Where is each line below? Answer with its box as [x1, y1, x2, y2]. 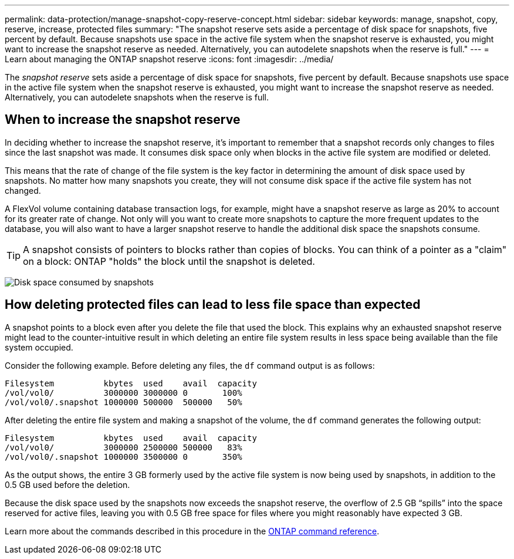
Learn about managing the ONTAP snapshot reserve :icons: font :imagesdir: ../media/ [5, 54, 334, 64]
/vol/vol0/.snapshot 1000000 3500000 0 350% [5, 452, 242, 462]
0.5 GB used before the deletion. [5, 479, 130, 490]
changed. [5, 185, 41, 196]
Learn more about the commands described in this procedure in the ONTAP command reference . [5, 526, 380, 536]
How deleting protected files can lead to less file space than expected [5, 297, 421, 312]
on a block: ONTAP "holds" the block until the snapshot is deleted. [23, 255, 315, 267]
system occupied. [5, 342, 73, 352]
